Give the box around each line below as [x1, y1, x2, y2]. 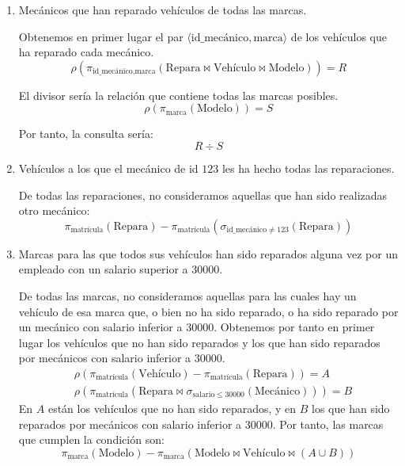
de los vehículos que [290, 28, 387, 44]
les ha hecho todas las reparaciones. [221, 159, 395, 176]
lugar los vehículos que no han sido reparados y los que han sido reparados [18, 334, 380, 350]
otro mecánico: [18, 202, 90, 219]
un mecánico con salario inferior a [18, 319, 183, 335]
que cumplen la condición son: [18, 431, 165, 448]
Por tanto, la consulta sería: [18, 125, 153, 142]
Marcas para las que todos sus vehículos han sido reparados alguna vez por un [18, 245, 398, 262]
